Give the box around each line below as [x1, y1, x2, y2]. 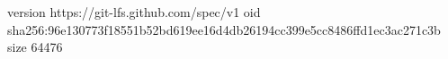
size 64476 [7, 38, 63, 56]
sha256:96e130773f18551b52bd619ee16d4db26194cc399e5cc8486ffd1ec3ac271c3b [7, 20, 441, 38]
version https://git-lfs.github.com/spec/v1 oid [7, 3, 261, 21]
